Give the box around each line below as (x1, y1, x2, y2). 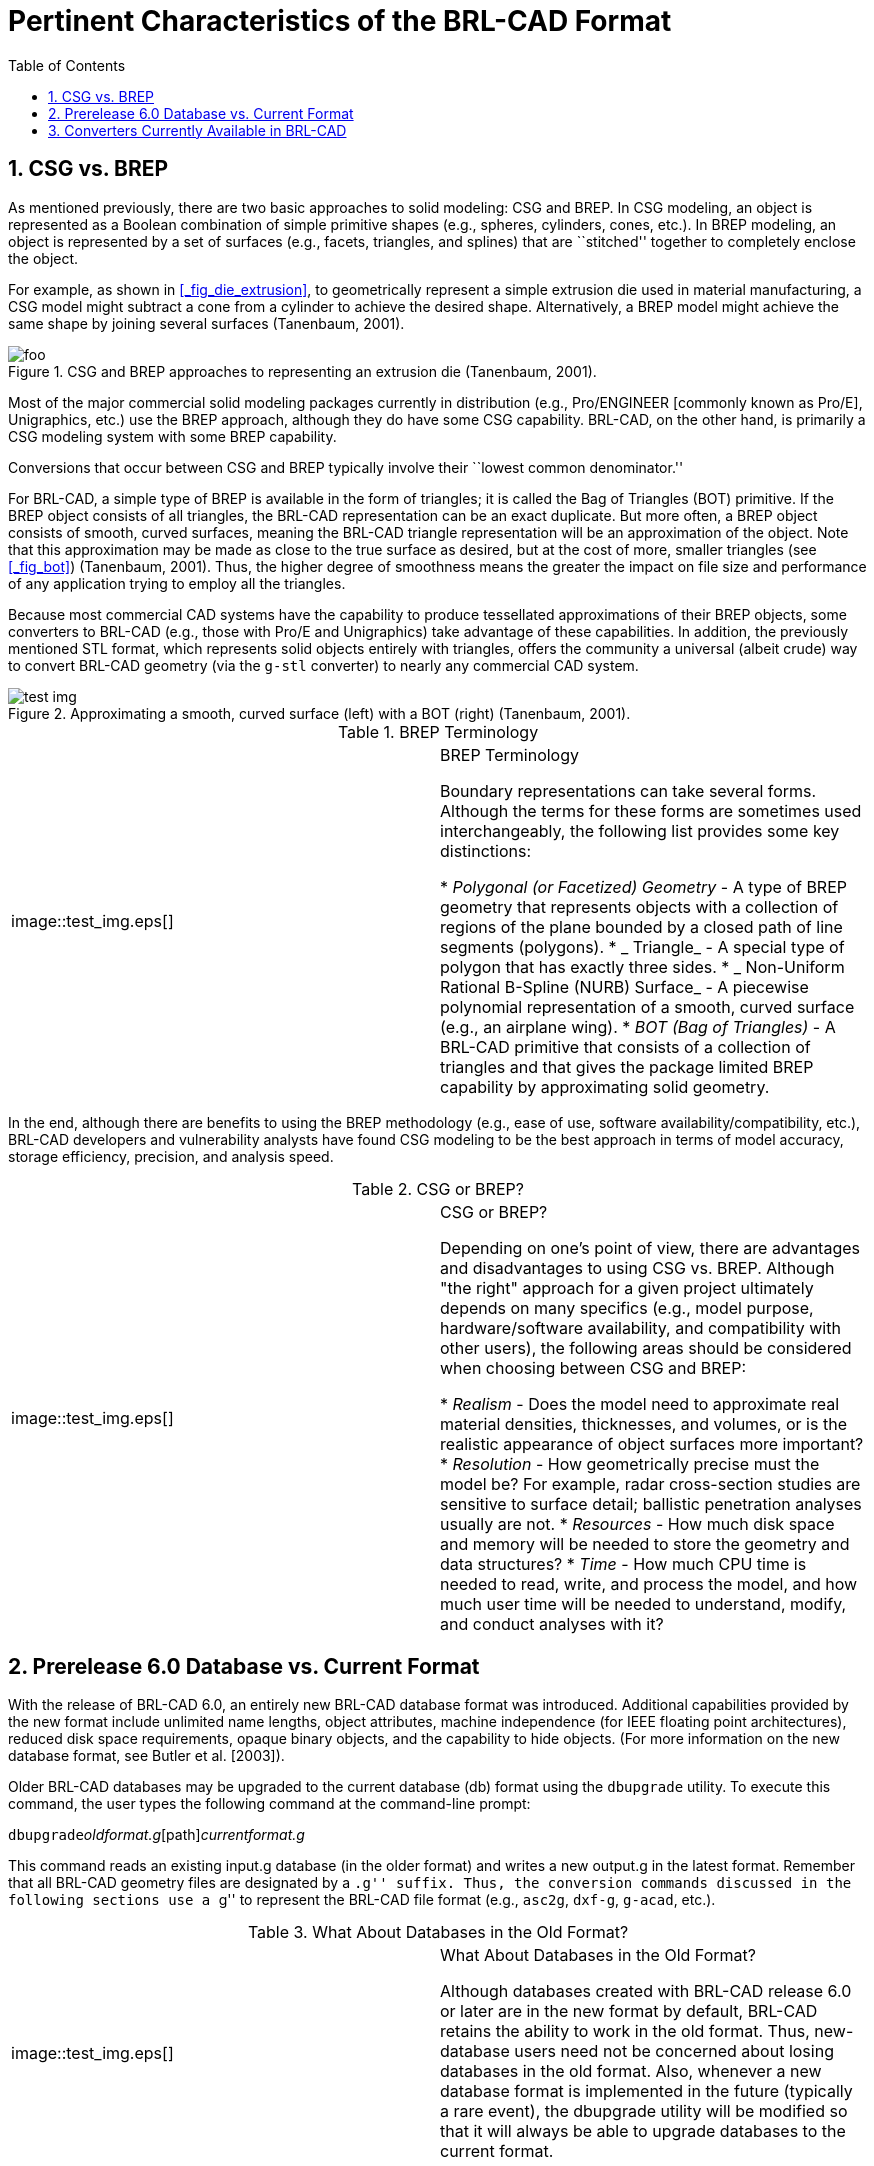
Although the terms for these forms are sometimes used (440, 800, 862, 821)
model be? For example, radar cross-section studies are (440, 1473, 861, 1494)
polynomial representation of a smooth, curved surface (440, 996, 855, 1017)
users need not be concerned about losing (514, 2041, 834, 2062)
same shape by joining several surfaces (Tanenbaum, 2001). (8, 314, 405, 332)
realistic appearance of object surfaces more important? (440, 1433, 864, 1454)
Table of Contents (8, 56, 126, 74)
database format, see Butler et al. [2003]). (8, 1747, 285, 1765)
